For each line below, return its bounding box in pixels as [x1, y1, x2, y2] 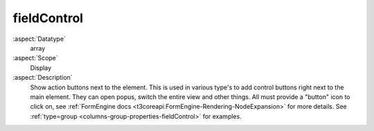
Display [30, 63, 52, 72]
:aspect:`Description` [12, 73, 73, 82]
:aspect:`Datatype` [12, 35, 66, 43]
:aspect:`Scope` [12, 54, 58, 62]
